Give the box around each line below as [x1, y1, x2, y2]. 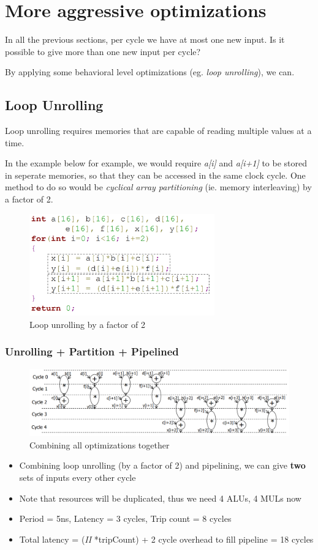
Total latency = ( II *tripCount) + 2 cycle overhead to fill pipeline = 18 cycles [19, 532, 314, 545]
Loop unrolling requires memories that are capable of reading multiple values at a [5, 124, 312, 137]
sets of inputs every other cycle [19, 470, 136, 483]
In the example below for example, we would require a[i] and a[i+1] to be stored [5, 157, 308, 169]
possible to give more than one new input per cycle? [5, 45, 201, 58]
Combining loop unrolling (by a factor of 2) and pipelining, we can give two [19, 459, 306, 472]
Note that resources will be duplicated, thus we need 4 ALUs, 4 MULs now [19, 491, 301, 504]
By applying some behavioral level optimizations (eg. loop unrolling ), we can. [5, 65, 295, 78]
